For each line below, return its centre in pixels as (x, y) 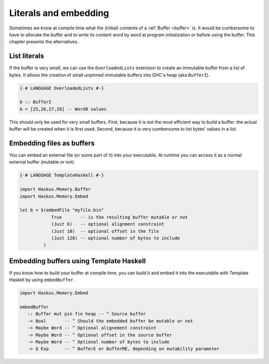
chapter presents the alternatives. (44, 42)
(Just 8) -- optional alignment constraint (108, 224)
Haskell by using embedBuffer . (42, 280)
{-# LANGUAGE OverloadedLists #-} (62, 88)
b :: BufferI (36, 102)
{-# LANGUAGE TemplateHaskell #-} (62, 175)
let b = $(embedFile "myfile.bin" (62, 210)
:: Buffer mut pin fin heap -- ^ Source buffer (87, 314)
